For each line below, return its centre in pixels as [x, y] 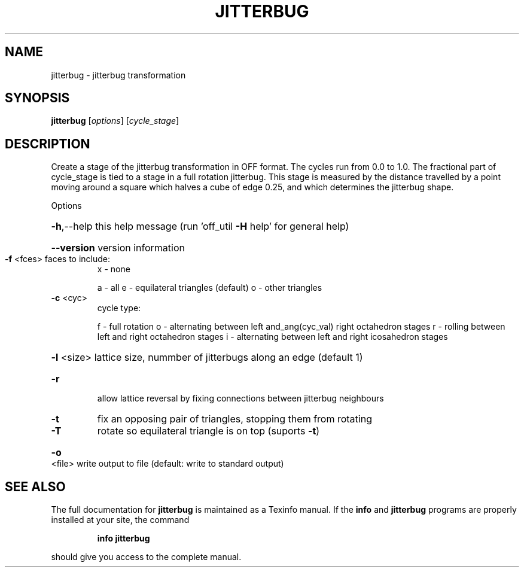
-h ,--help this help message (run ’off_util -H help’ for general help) [200, 226]
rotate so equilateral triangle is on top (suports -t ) [208, 431]
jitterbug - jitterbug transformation [118, 75]
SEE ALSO [35, 486]
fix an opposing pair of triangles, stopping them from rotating [234, 419]
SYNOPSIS [37, 98]
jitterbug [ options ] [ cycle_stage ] [115, 121]
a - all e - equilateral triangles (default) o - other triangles [210, 288]
